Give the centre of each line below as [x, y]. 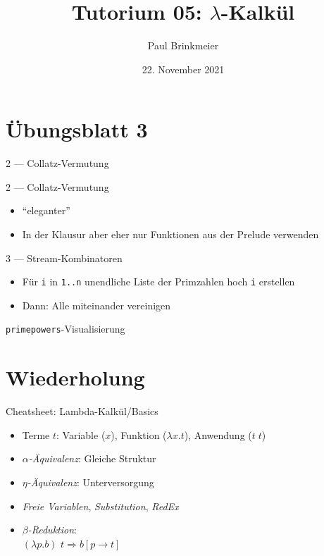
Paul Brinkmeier [183, 45]
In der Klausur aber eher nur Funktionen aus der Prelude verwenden [170, 234]
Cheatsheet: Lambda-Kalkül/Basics [82, 411]
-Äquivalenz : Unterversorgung [91, 482]
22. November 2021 [183, 69]
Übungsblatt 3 [77, 129]
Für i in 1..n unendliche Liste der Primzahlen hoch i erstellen [158, 282]
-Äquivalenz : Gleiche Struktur [92, 458]
